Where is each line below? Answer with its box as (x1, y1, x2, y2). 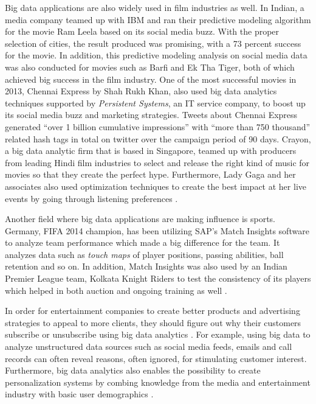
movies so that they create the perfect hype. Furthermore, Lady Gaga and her (5, 168, 296, 181)
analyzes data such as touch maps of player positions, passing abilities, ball (5, 248, 284, 260)
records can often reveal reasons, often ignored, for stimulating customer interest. (5, 352, 307, 364)
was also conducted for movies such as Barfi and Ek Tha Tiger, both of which (5, 60, 295, 73)
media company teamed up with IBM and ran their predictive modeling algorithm (5, 13, 311, 26)
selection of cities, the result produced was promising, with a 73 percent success (5, 37, 301, 49)
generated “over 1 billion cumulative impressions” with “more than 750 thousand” (5, 120, 311, 133)
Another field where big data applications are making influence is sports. (5, 212, 275, 225)
